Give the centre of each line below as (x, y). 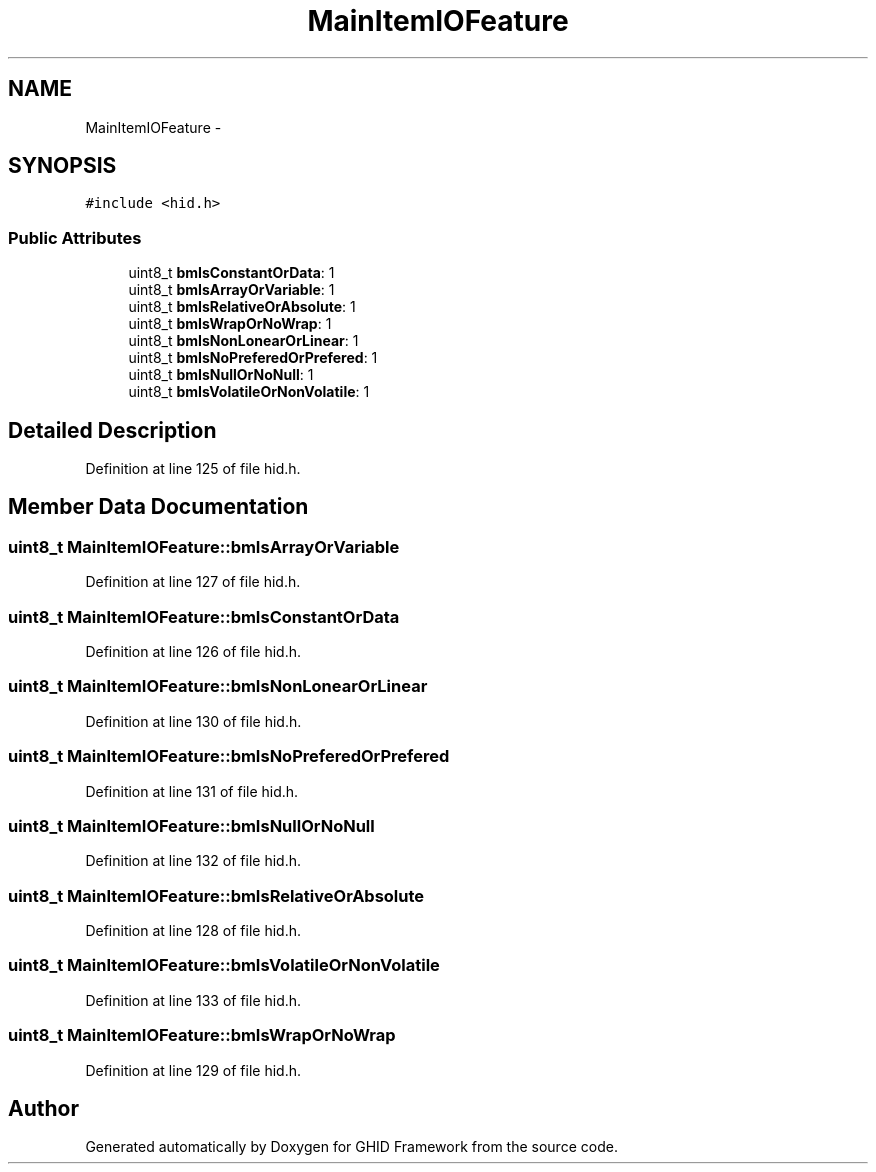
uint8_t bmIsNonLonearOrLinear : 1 (243, 341)
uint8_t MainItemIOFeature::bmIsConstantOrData (204, 616)
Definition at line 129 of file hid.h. (193, 1070)
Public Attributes (75, 237)
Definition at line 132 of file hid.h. (193, 861)
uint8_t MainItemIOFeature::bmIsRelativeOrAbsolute (216, 895)
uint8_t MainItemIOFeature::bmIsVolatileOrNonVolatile (224, 965)
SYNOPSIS (62, 166)
